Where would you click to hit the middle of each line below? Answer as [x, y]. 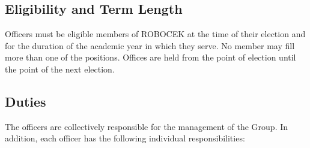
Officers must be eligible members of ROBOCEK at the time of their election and [155, 34]
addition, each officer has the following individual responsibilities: [125, 138]
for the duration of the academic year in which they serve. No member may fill [150, 45]
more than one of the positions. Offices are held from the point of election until [150, 57]
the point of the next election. [60, 69]
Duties [26, 101]
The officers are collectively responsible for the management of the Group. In [147, 126]
